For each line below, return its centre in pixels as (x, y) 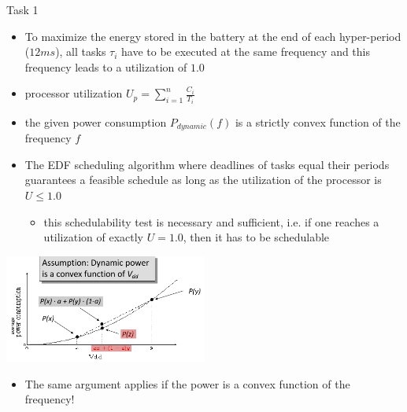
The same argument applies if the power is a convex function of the (187, 383)
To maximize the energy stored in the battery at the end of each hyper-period (213, 36)
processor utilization (74, 93)
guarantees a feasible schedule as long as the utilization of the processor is (203, 180)
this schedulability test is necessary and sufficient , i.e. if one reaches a (211, 221)
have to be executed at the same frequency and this (246, 51)
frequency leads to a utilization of (106, 66)
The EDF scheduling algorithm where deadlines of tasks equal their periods (207, 164)
